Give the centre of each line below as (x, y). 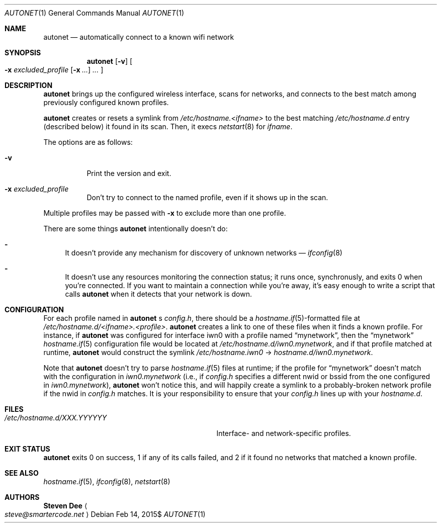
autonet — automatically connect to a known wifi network (139, 37)
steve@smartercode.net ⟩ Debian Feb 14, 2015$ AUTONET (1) (105, 514)
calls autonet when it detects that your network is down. (159, 294)
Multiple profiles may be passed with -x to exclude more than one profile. (165, 213)
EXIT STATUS (27, 449)
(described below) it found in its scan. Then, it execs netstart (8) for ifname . (168, 126)
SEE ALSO (22, 473)
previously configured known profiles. (106, 102)
